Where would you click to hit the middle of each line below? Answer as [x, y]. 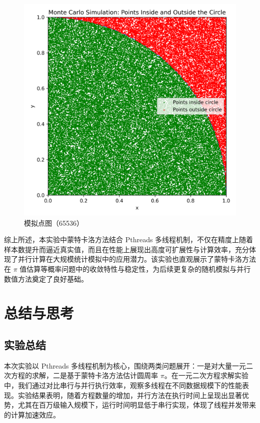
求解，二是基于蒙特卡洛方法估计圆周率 [95, 375]
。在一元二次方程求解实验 [206, 375]
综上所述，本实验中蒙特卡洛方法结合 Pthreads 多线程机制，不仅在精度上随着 [129, 239]
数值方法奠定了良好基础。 [46, 278]
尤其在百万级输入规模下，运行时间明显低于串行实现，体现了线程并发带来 [137, 405]
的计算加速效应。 [32, 414]
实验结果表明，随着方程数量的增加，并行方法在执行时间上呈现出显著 [130, 395]
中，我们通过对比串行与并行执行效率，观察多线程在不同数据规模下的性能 [123, 385]
